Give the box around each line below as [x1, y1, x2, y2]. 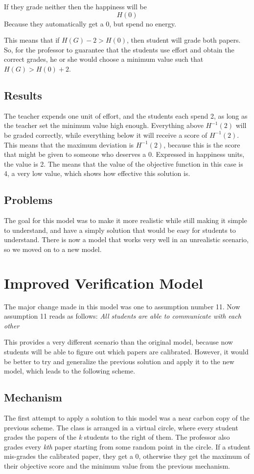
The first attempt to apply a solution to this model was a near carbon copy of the [4, 412, 250, 423]
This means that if [4, 35, 60, 45]
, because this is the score [163, 139, 240, 150]
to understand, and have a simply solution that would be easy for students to [4, 225, 236, 235]
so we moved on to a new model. [4, 244, 102, 254]
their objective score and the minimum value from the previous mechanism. [4, 460, 230, 471]
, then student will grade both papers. [127, 35, 241, 45]
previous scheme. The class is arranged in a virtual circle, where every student [4, 422, 238, 432]
